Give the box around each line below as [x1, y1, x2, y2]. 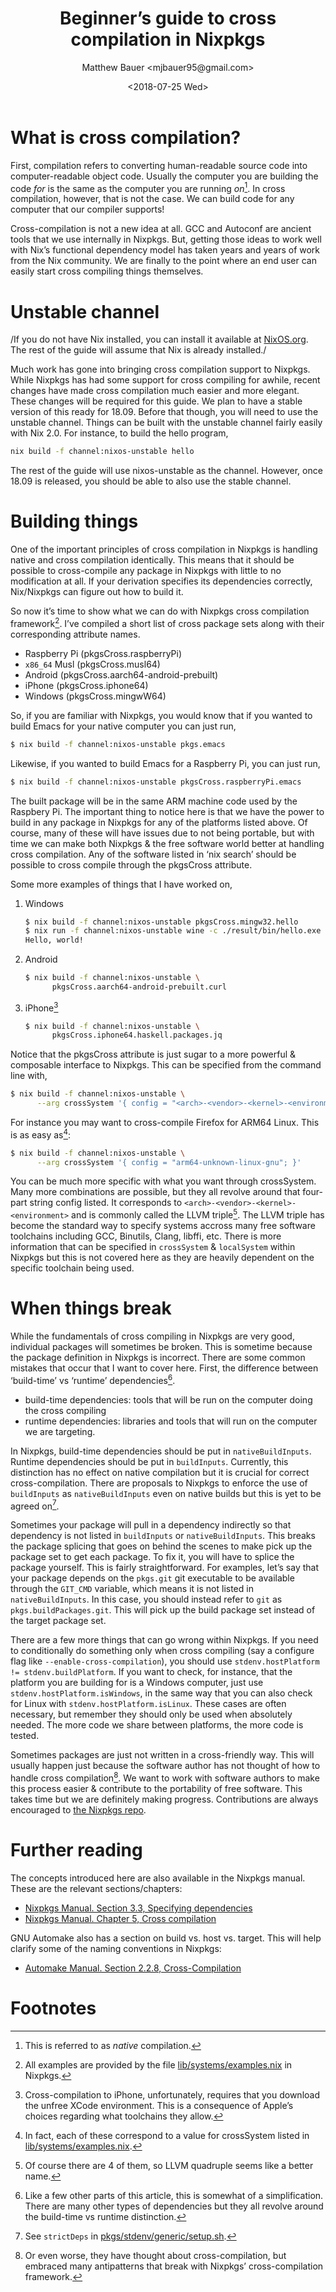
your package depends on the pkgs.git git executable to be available [10, 1572, 295, 1584]
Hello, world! [24, 935, 84, 946]
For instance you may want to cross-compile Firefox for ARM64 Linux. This [10, 1117, 320, 1129]
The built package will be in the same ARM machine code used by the [10, 795, 298, 807]
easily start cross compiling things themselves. [10, 265, 204, 277]
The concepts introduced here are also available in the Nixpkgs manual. [10, 1872, 306, 1884]
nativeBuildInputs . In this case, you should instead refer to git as [10, 1593, 283, 1606]
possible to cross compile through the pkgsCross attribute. [10, 858, 253, 871]
